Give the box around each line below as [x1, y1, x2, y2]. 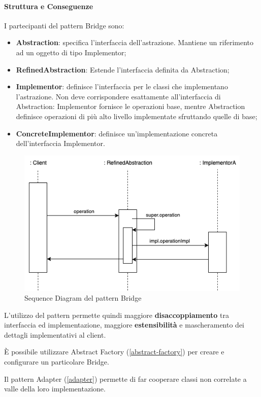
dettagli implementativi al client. [4, 329, 106, 340]
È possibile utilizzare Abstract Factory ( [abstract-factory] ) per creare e [4, 346, 224, 357]
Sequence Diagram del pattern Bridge [24, 293, 142, 303]
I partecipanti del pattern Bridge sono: [4, 20, 124, 30]
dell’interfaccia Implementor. [16, 138, 105, 149]
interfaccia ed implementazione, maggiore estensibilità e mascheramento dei [4, 319, 244, 330]
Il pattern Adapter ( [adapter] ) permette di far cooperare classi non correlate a [4, 373, 247, 384]
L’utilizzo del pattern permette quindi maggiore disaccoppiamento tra [4, 309, 230, 320]
